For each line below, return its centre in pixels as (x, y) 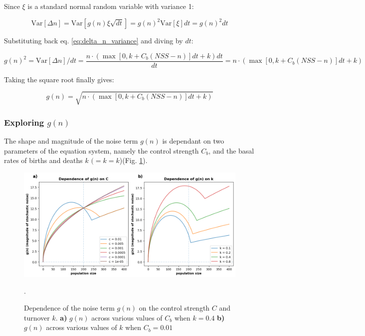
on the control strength (174, 307)
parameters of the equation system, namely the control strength (101, 150)
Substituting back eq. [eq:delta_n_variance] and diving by (93, 41)
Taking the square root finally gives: (59, 79)
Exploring (24, 122)
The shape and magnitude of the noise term (71, 141)
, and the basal (231, 150)
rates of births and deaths (43, 160)
